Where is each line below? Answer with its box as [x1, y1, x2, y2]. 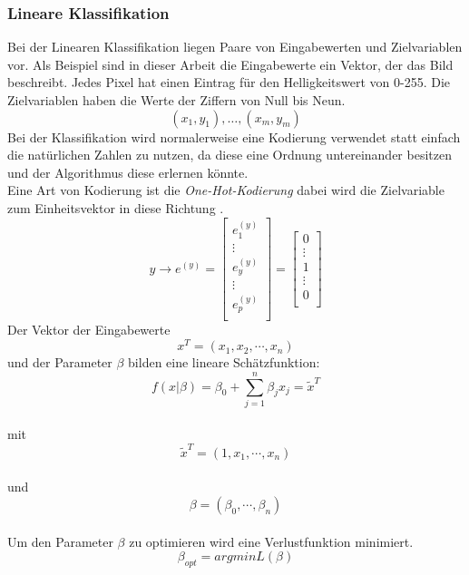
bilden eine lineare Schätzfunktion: [128, 353, 320, 372]
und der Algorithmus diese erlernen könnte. [7, 162, 249, 181]
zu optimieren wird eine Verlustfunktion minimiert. [129, 531, 414, 551]
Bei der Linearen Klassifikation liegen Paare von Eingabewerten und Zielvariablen [7, 37, 463, 56]
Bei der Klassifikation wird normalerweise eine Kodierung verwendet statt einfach [7, 127, 461, 146]
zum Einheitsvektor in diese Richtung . [7, 198, 224, 217]
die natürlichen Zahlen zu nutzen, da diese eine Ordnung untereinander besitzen [7, 145, 452, 164]
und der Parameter [7, 353, 112, 372]
